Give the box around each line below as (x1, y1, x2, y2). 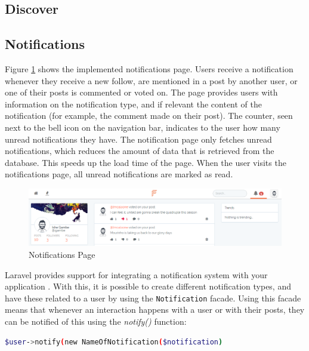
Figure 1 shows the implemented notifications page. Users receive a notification (5, 62, 293, 75)
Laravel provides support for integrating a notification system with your (5, 268, 268, 281)
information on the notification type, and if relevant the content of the (5, 97, 262, 110)
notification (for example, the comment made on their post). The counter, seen (5, 109, 293, 122)
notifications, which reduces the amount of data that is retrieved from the (5, 144, 274, 157)
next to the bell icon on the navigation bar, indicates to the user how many (5, 121, 280, 133)
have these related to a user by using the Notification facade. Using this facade (5, 291, 301, 304)
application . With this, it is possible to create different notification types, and (5, 280, 291, 292)
